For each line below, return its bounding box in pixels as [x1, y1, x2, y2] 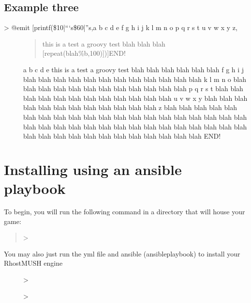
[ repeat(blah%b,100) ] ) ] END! [42, 48, 126, 58]
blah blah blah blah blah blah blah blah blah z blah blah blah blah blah [23, 102, 237, 112]
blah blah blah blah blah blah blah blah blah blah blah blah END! [23, 131, 221, 141]
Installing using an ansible [4, 159, 182, 179]
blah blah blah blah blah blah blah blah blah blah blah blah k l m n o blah [23, 74, 246, 84]
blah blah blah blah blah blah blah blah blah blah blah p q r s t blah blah [23, 83, 243, 94]
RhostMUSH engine [4, 258, 63, 268]
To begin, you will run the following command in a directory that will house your [4, 207, 245, 217]
